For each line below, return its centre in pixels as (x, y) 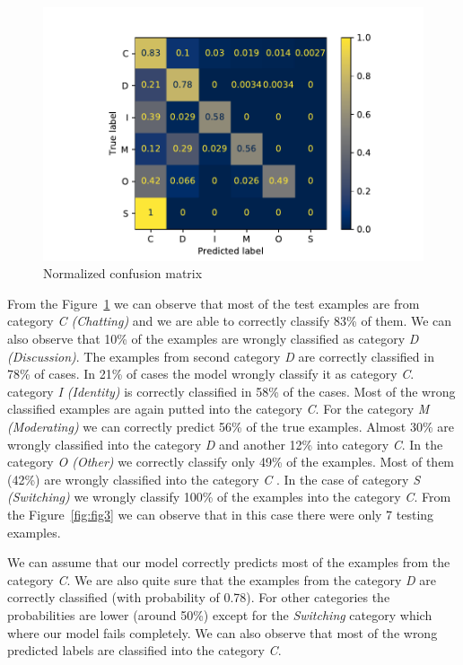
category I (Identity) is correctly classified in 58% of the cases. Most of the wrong (231, 391)
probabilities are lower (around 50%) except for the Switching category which (220, 614)
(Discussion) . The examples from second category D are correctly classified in (221, 356)
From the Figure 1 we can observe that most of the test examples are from (214, 303)
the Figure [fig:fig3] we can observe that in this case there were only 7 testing (221, 514)
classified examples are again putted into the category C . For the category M (218, 409)
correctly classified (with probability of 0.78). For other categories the (199, 597)
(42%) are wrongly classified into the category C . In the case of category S (214, 479)
